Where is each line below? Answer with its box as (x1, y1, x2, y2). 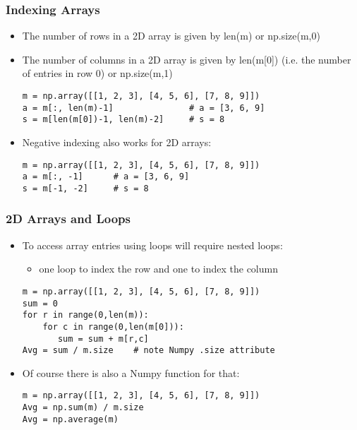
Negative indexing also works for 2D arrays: (22, 134, 212, 149)
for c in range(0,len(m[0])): (42, 321, 184, 332)
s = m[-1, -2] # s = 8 (22, 183, 149, 193)
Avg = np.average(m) (22, 414, 119, 424)
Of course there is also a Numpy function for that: (22, 365, 240, 380)
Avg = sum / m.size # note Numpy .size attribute (22, 345, 275, 356)
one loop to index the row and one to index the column (39, 261, 278, 276)
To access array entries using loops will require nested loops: (22, 237, 283, 252)
